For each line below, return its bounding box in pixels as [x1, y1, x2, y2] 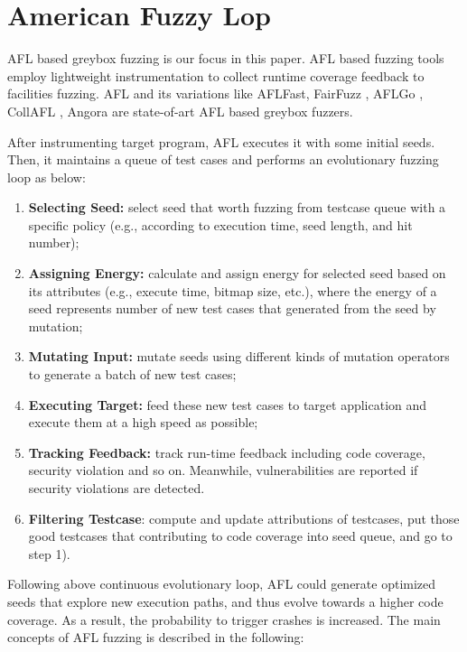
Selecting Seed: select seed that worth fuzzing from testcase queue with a [28, 198, 446, 217]
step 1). [28, 544, 70, 563]
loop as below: [7, 167, 86, 186]
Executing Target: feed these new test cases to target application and [28, 395, 427, 414]
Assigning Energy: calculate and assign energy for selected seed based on [28, 264, 446, 283]
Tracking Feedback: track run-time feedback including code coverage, [28, 442, 425, 461]
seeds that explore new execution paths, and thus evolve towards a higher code [7, 591, 444, 610]
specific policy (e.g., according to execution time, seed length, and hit [28, 215, 413, 234]
